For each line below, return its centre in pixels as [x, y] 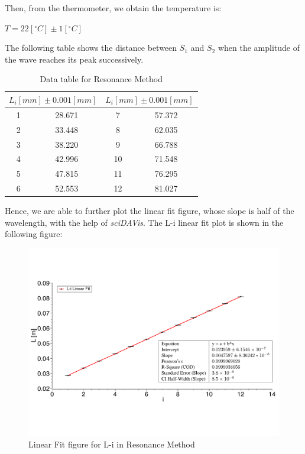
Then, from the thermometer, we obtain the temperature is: [113, 8]
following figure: [34, 234]
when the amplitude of [259, 48]
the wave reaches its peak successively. [74, 59]
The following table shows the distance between [91, 48]
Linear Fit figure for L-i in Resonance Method [112, 444]
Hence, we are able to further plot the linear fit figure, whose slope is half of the [150, 211]
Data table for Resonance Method [101, 79]
